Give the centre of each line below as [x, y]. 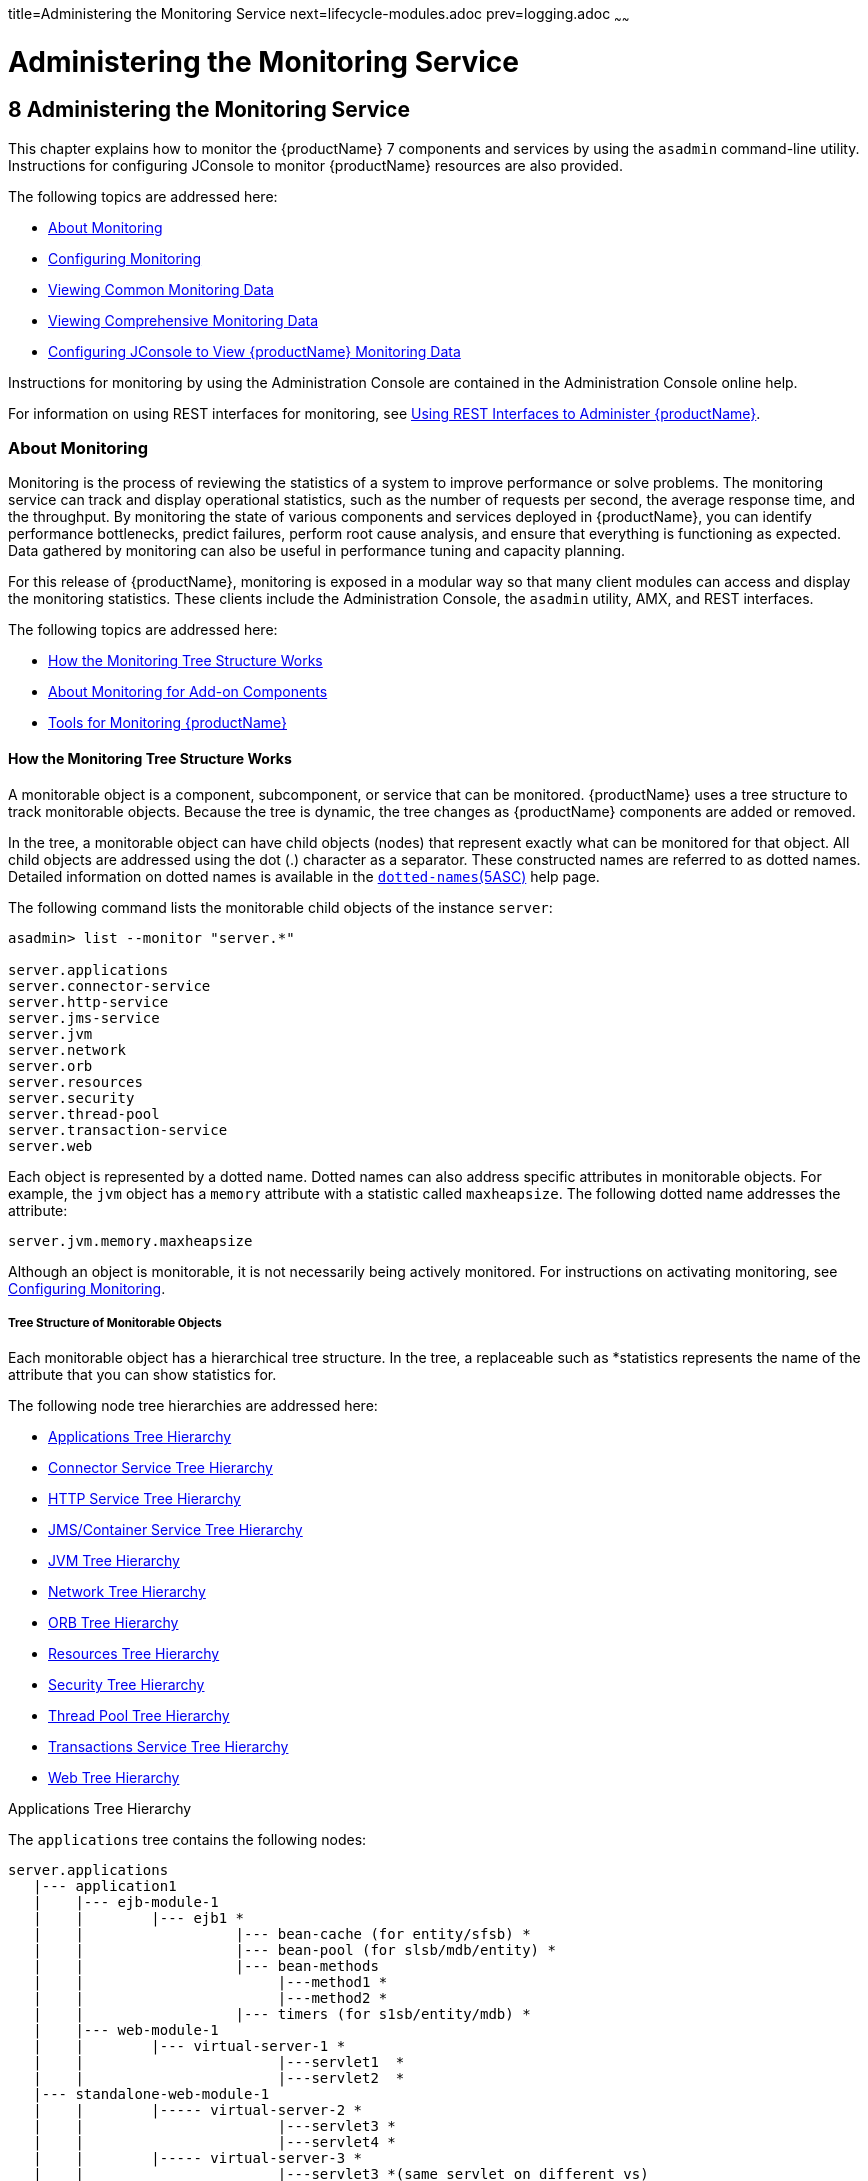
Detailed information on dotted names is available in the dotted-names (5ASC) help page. [304, 876]
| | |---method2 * [210, 1998]
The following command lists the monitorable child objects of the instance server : [280, 907]
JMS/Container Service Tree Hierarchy [175, 1530]
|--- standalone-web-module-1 [151, 2094]
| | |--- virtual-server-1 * [189, 2046]
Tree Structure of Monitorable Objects [115, 1323]
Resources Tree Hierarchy [134, 1654]
